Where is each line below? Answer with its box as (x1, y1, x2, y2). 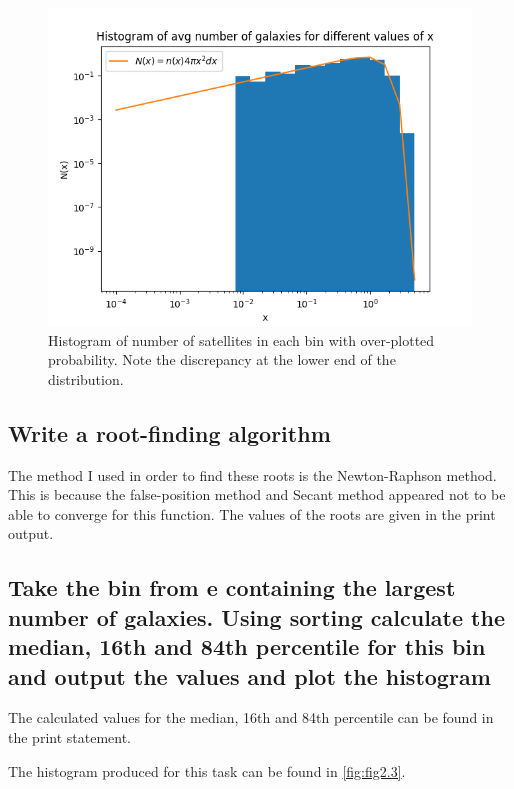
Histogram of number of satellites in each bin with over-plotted (48, 329, 435, 350)
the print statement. (8, 726, 132, 747)
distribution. (48, 368, 124, 389)
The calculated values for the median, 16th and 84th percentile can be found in (8, 707, 494, 728)
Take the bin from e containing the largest (8, 572, 456, 603)
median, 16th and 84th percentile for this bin (8, 631, 486, 662)
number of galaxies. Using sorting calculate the (8, 601, 505, 632)
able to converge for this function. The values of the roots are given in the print (8, 503, 496, 524)
